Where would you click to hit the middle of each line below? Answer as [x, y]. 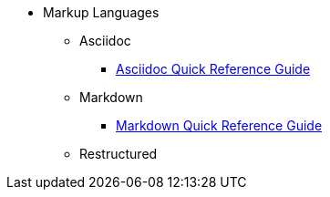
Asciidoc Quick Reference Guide [213, 69]
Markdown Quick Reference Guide [219, 125]
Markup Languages [101, 12]
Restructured [119, 154]
